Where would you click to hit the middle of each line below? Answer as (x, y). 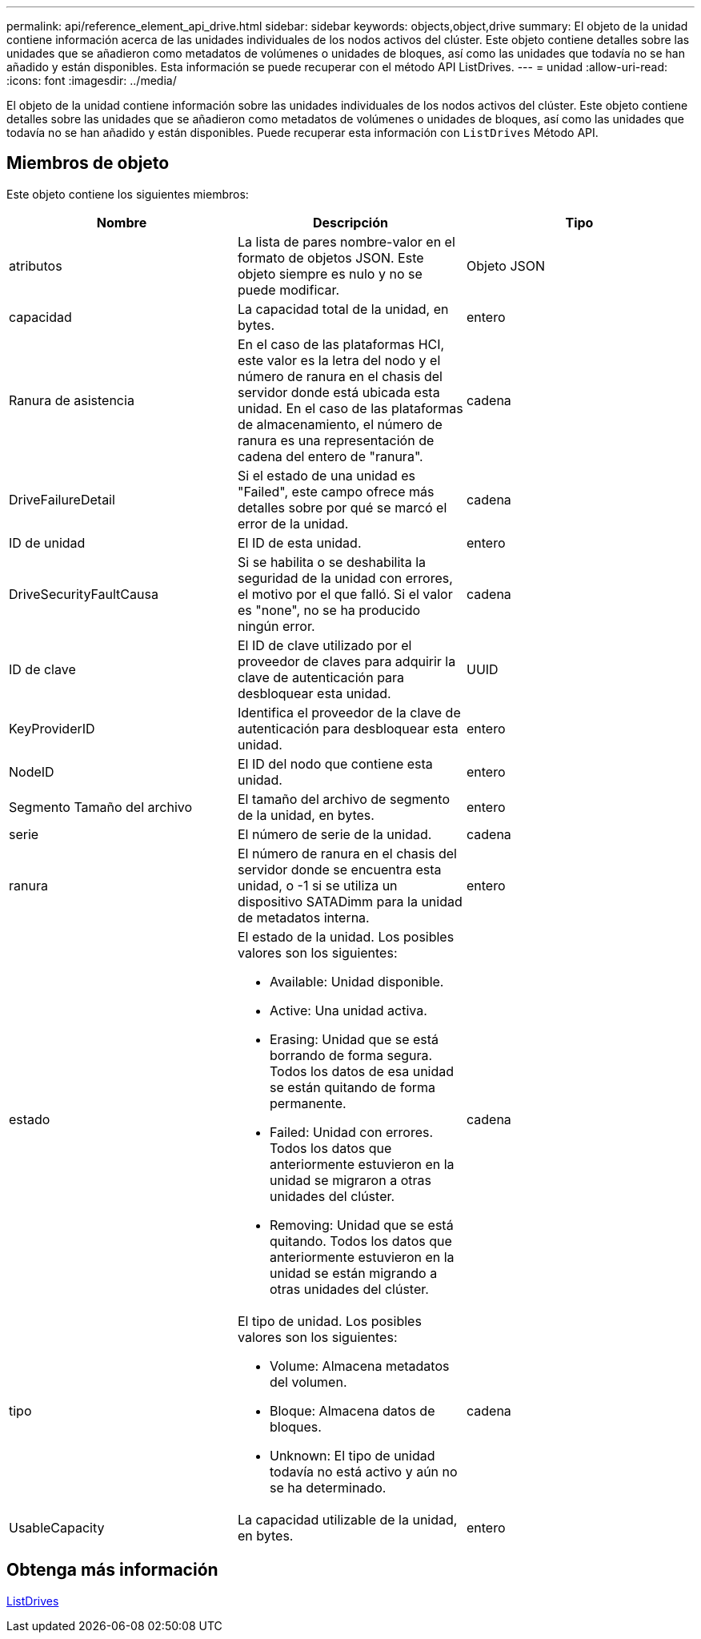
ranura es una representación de (336, 440)
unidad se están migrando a (353, 1273)
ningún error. (276, 626)
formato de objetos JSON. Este (330, 257)
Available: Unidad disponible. (357, 981)
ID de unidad (47, 542)
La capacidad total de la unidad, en (343, 309)
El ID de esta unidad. (299, 542)
